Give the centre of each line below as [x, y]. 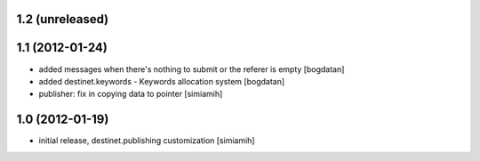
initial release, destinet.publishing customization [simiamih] [147, 141]
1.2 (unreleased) [63, 19]
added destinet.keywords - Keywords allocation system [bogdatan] [162, 81]
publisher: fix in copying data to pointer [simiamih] [131, 94]
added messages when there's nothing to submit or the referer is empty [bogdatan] [192, 69]
